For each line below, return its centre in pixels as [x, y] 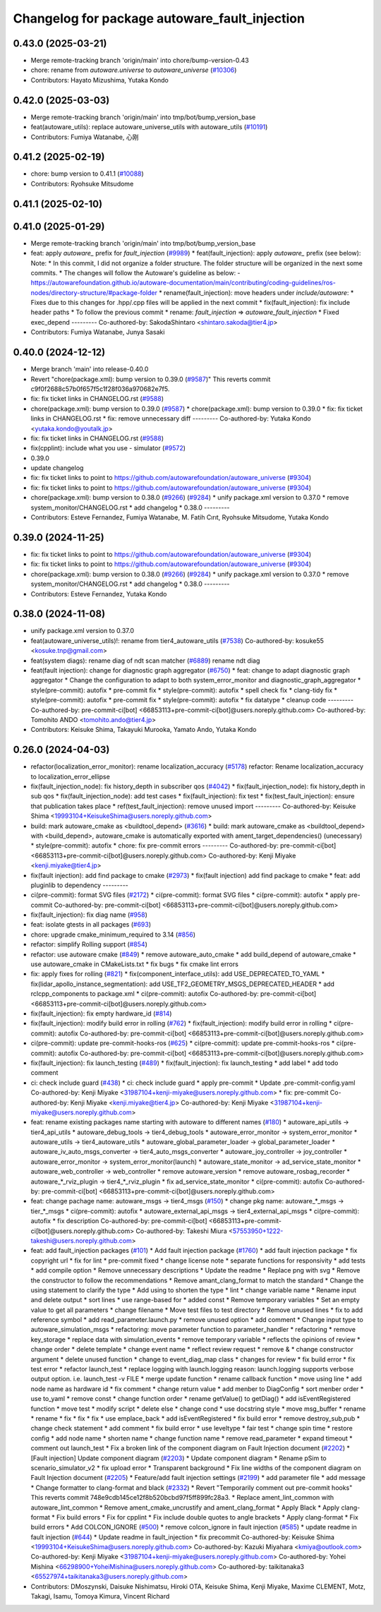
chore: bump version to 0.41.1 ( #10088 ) [87, 174]
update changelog [57, 468]
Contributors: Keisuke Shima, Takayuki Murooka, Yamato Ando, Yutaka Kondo [144, 730]
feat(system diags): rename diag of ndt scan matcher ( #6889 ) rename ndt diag [145, 661]
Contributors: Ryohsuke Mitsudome [82, 184]
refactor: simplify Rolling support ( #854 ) [89, 944]
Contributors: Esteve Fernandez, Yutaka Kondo [99, 594]
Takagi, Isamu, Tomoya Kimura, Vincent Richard [100, 1596]
